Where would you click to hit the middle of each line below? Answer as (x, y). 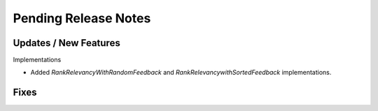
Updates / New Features (66, 43)
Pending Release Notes (82, 18)
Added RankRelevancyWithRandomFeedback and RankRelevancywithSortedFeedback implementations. (181, 73)
